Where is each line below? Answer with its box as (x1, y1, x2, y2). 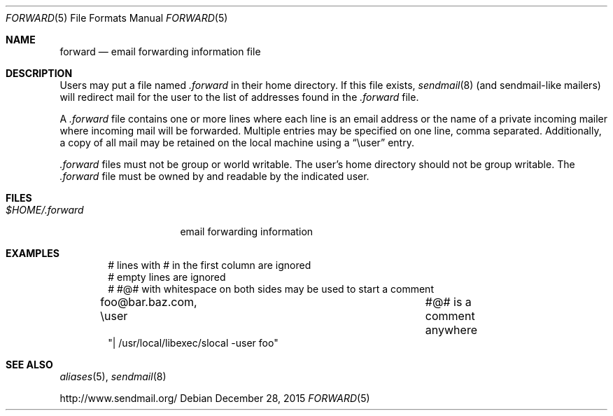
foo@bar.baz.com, (100, 295, 197, 309)
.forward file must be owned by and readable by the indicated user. (59, 170, 369, 182)
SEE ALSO (6, 359, 53, 370)
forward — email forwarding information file (59, 46, 261, 57)
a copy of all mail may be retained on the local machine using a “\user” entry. (59, 137, 414, 148)
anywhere (425, 323, 477, 337)
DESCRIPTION (6, 67, 73, 79)
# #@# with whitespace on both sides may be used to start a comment (108, 283, 434, 295)
